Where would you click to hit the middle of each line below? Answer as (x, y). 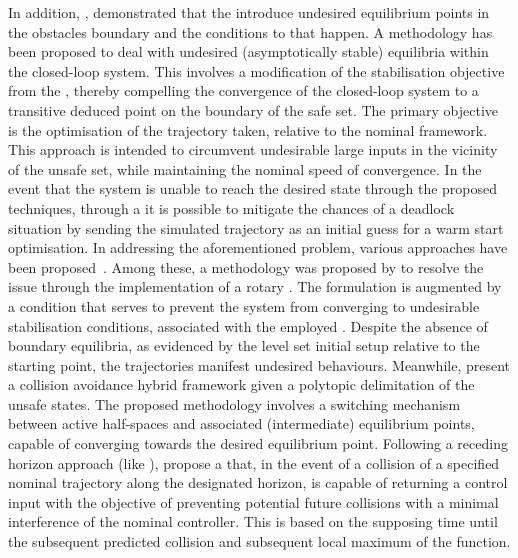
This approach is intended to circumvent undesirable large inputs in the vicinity (253, 149)
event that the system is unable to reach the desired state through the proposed (253, 188)
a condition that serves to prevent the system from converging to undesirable (244, 305)
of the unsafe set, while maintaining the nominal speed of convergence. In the (245, 168)
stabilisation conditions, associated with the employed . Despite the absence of (248, 325)
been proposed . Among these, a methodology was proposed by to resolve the (246, 266)
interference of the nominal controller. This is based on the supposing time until (253, 521)
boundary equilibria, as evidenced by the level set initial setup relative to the (244, 345)
